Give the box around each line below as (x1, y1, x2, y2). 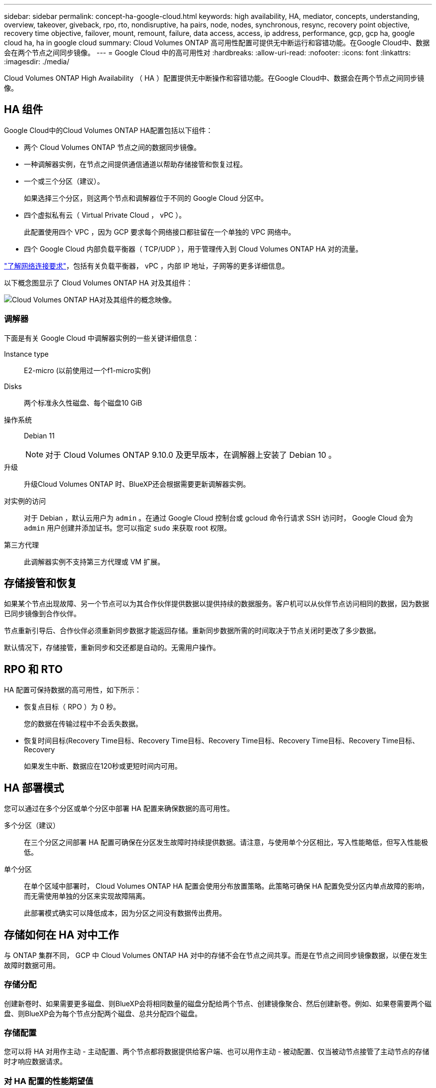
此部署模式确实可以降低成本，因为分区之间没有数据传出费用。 (24, 909, 226, 918)
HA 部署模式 (4, 781, 64, 794)
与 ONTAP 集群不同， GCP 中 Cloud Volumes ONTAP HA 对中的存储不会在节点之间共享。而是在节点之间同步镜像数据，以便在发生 (4, 951, 428, 959)
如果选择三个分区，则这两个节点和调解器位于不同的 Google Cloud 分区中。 (24, 193, 268, 202)
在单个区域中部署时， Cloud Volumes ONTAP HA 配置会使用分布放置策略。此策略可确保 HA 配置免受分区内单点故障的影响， (24, 882, 429, 891)
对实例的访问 (4, 496, 46, 505)
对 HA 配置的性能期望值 (4, 1076, 94, 1086)
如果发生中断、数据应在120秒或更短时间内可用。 (24, 762, 182, 771)
